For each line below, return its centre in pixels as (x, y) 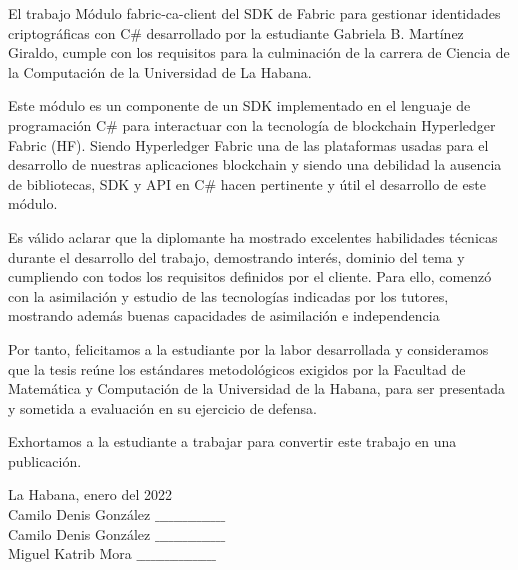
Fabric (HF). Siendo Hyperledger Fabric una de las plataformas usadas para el (248, 144)
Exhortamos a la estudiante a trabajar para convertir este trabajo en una (232, 441)
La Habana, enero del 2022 (90, 494)
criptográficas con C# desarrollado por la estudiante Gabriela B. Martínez (236, 32)
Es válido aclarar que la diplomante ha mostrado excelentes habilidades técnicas (253, 236)
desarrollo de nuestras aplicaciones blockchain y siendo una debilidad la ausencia (255, 164)
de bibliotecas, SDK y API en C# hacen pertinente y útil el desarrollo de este (247, 183)
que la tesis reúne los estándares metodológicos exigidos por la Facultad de (237, 368)
